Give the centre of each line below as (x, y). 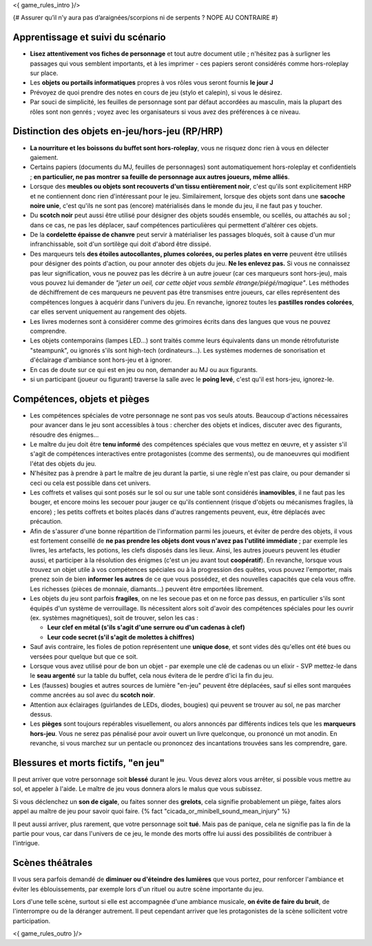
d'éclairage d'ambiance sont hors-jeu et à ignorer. (101, 360)
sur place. (44, 73)
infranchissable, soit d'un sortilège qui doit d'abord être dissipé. (121, 244)
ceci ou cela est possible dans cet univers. (90, 483)
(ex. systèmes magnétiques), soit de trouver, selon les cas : (114, 618)
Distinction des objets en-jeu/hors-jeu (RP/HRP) (118, 131)
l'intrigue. (26, 843)
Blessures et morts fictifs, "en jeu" (89, 762)
